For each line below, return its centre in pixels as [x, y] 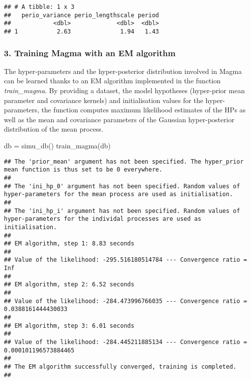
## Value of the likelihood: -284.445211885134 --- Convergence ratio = [125, 342]
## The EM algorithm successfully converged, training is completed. [120, 367]
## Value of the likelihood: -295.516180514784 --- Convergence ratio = [125, 260]
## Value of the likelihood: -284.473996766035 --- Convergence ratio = [125, 301]
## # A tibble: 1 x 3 [39, 7]
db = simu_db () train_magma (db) [57, 145]
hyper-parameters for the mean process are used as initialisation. [119, 194]
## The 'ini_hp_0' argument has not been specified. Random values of [122, 186]
